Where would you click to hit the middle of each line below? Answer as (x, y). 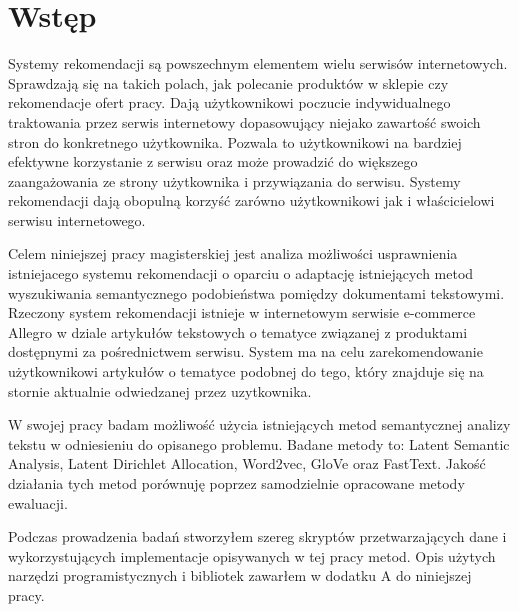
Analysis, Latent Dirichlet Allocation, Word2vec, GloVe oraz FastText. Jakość (247, 463)
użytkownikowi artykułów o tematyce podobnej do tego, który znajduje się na (246, 371)
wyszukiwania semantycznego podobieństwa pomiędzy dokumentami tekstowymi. (256, 292)
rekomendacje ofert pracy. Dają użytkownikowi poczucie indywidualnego (229, 102)
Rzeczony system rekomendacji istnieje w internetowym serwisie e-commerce (242, 312)
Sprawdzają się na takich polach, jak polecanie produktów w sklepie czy (228, 82)
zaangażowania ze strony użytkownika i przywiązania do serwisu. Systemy (234, 180)
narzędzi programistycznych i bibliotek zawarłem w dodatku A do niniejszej (240, 575)
